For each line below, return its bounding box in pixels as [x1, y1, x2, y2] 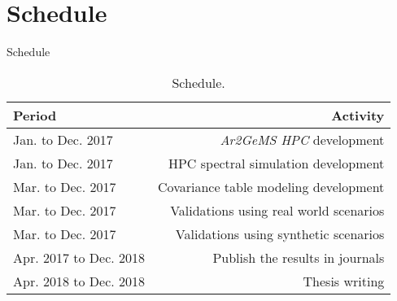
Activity [331, 105, 385, 124]
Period [13, 105, 57, 124]
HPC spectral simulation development [168, 153, 385, 172]
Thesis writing [303, 271, 385, 290]
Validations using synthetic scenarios [175, 224, 385, 243]
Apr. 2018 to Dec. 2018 [13, 271, 146, 290]
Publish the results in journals [212, 247, 385, 267]
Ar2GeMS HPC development [220, 129, 385, 149]
